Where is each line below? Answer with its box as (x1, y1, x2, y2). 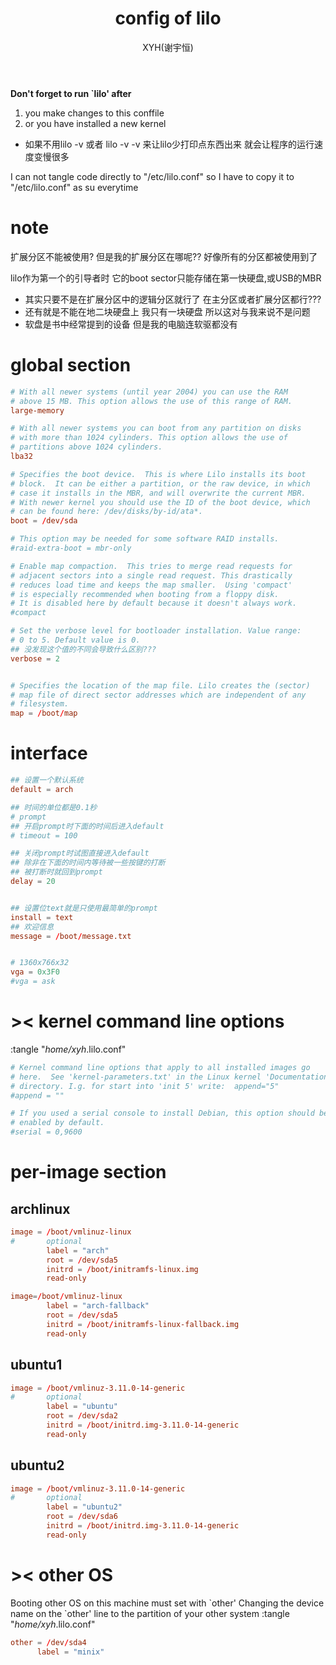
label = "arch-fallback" (46, 1301, 150, 1311)
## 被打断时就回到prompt (10, 867, 103, 877)
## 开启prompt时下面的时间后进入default (10, 821, 165, 831)
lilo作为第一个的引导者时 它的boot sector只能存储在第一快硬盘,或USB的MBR (10, 272, 322, 284)
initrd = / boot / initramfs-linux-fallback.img (46, 1319, 240, 1329)
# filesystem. (10, 699, 70, 709)
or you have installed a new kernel (24, 117, 167, 129)
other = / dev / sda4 (10, 1637, 87, 1647)
